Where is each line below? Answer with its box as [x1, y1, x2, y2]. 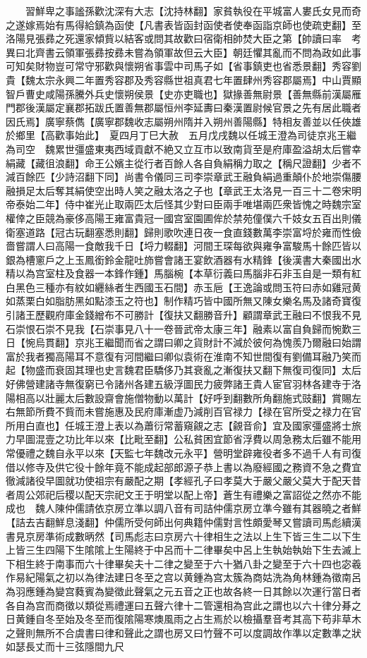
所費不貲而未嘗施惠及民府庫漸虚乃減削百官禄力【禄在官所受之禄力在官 [35, 404, 361, 419]
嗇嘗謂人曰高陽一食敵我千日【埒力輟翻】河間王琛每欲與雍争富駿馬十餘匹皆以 [6, 238, 361, 253]
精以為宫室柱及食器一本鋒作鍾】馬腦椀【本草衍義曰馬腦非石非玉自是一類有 [6, 266, 351, 281]
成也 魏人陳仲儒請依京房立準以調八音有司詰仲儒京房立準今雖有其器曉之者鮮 [6, 501, 361, 516]
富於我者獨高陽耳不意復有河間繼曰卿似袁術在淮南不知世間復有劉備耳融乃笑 [6, 348, 351, 363]
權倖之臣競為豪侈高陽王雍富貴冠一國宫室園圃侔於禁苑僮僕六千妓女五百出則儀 [6, 210, 361, 225]
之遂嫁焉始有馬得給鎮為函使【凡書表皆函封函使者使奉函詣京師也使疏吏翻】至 [6, 17, 361, 32]
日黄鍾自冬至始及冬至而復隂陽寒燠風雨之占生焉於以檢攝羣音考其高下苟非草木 [6, 611, 361, 626]
